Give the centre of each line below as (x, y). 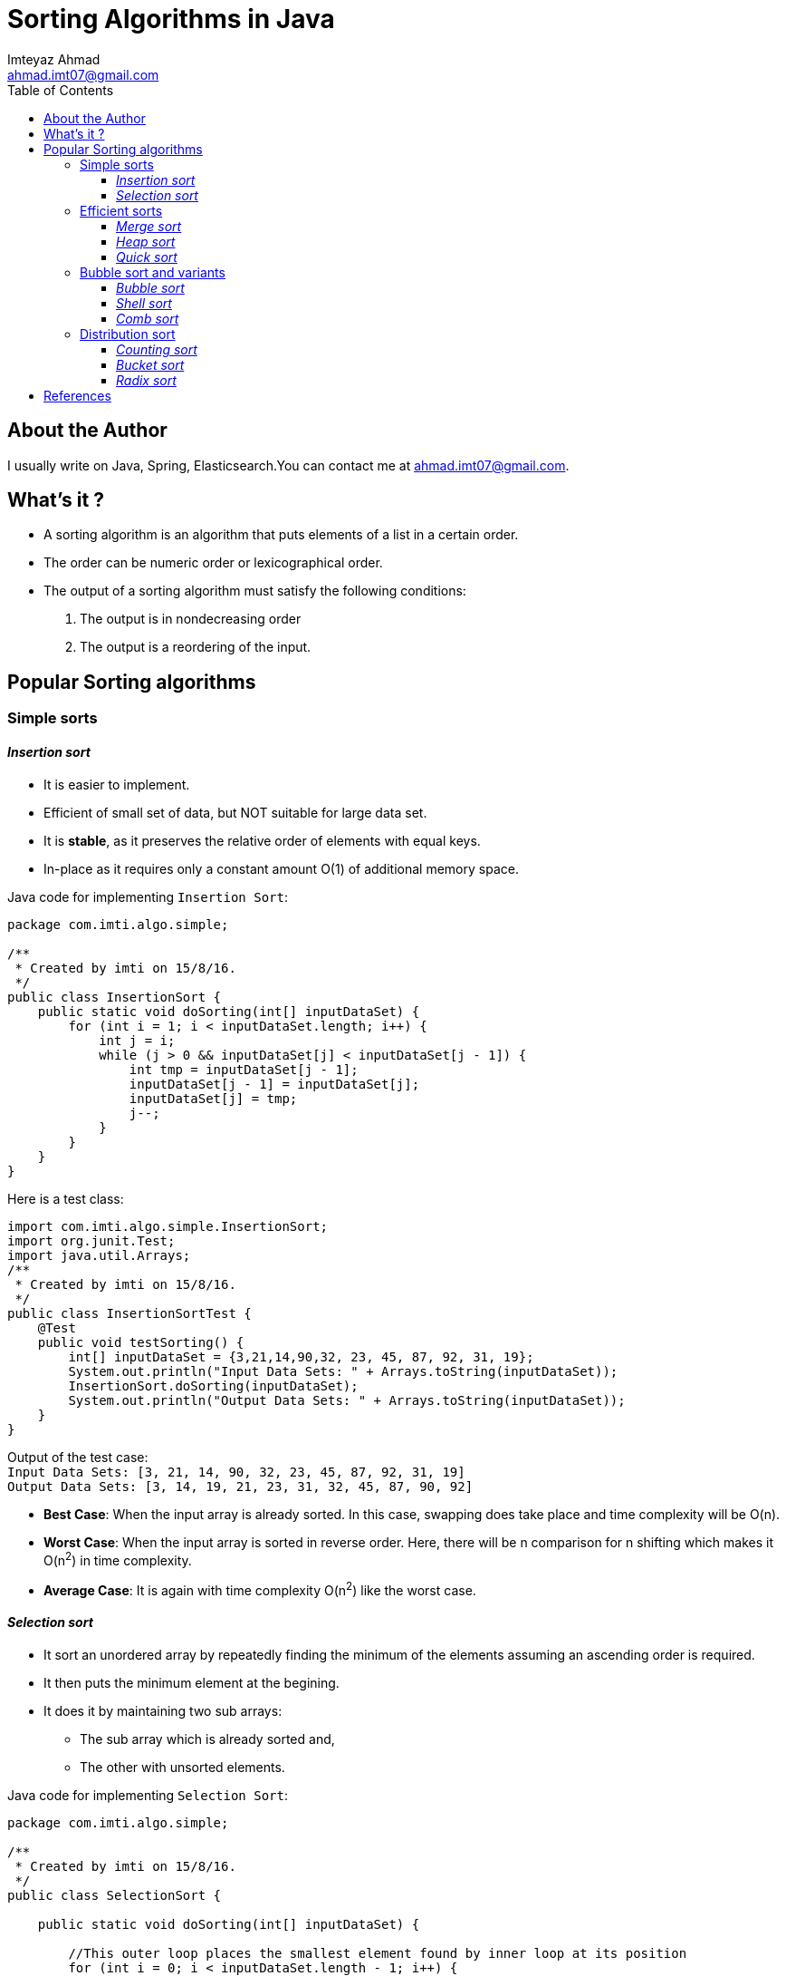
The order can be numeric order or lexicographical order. (213, 563)
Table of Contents (61, 90)
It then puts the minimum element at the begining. (192, 1683)
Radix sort (146, 380)
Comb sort (148, 318)
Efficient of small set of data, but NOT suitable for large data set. (235, 812)
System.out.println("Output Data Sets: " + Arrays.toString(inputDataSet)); (347, 1400)
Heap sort (146, 241)
